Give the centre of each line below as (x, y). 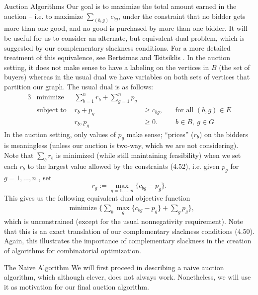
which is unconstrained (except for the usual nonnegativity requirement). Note (124, 221)
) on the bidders (224, 134)
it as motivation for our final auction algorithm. (77, 286)
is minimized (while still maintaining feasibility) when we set (148, 155)
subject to (51, 110)
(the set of (234, 67)
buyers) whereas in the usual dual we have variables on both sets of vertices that (127, 77)
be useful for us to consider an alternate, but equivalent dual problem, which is (124, 38)
